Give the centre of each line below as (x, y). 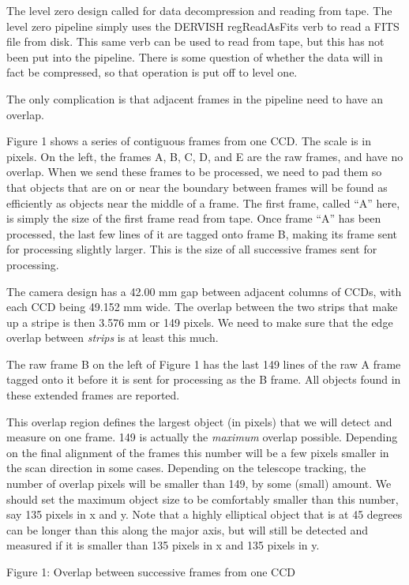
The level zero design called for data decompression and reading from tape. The (199, 10)
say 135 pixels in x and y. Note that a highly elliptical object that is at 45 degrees (204, 514)
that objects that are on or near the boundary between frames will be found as (197, 187)
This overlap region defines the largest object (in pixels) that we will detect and (199, 421)
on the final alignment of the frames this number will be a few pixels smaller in (198, 452)
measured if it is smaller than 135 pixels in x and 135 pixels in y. (163, 545)
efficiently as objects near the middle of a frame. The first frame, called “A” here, (203, 202)
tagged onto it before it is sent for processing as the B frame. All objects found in (204, 379)
